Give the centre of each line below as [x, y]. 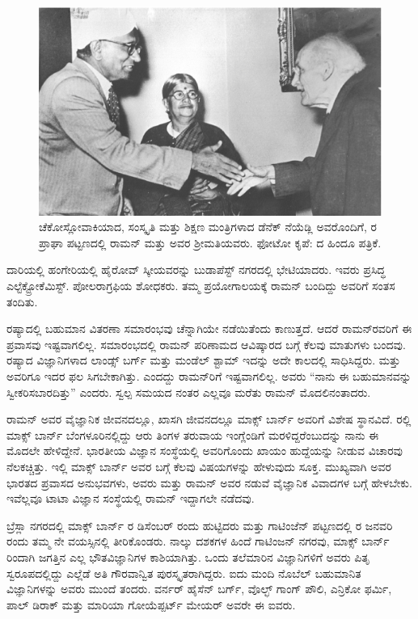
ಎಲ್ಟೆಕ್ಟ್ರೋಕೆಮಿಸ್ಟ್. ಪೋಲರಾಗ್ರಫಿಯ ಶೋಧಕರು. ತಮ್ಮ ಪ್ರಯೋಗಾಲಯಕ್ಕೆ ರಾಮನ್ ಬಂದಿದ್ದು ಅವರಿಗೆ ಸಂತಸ [201, 285]
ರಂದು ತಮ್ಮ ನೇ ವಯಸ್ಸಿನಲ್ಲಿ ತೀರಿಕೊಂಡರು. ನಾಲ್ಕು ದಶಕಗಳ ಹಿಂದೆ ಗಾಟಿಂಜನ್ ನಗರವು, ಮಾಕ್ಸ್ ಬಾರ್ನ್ [198, 541]
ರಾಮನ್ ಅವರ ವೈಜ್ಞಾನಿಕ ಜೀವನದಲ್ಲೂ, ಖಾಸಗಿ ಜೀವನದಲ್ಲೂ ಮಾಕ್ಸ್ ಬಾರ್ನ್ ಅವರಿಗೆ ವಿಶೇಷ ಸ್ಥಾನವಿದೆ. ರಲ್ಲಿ [209, 419]
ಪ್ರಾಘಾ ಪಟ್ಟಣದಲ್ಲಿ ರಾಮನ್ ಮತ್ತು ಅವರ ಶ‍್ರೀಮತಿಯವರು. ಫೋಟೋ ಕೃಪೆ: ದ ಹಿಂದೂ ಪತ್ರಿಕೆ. [210, 242]
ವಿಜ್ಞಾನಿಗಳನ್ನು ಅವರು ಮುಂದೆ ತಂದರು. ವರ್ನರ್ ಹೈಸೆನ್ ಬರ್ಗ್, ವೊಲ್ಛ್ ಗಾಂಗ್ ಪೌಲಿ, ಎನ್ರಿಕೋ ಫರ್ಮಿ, [199, 589]
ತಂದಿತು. [22, 301]
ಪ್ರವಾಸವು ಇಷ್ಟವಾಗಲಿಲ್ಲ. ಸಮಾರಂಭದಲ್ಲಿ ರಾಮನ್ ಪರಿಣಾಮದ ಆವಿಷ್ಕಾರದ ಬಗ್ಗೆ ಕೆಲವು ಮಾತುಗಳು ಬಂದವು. [206, 344]
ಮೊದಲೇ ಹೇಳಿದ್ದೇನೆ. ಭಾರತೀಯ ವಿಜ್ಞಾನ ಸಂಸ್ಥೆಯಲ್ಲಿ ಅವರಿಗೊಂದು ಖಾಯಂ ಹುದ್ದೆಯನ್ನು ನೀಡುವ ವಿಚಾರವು [205, 451]
